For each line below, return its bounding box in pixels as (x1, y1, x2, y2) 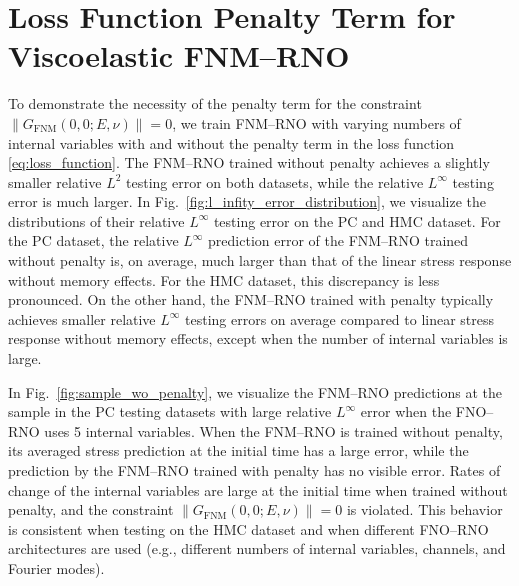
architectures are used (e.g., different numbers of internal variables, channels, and (8, 538, 506, 559)
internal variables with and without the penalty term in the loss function (8, 132, 455, 153)
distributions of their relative (8, 210, 185, 231)
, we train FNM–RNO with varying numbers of (172, 112, 461, 133)
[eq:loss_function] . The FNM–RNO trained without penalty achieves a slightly (8, 152, 490, 173)
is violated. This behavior (346, 499, 503, 520)
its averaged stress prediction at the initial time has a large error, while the (8, 440, 469, 461)
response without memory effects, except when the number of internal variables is (8, 328, 508, 349)
